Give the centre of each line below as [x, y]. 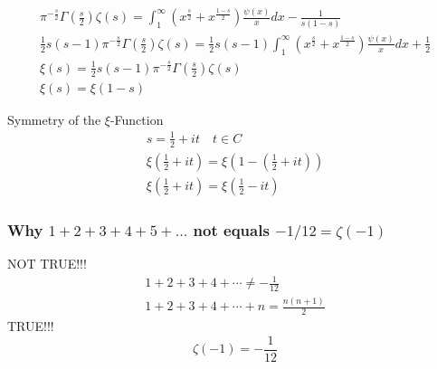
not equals [231, 229]
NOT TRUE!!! [47, 264]
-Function [137, 119]
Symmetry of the [54, 119]
